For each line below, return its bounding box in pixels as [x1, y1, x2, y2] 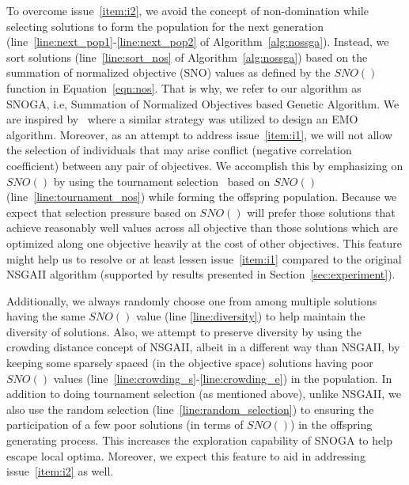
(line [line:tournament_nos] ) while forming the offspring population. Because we [6, 188, 397, 205]
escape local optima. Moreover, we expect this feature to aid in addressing [6, 447, 365, 464]
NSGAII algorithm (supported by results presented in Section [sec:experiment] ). [6, 266, 396, 282]
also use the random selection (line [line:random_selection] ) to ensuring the [6, 400, 374, 417]
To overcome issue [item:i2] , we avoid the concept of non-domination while [6, 2, 369, 18]
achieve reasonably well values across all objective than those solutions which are [6, 219, 398, 236]
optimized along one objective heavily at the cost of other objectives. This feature [6, 234, 403, 251]
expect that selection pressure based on [6, 203, 196, 220]
